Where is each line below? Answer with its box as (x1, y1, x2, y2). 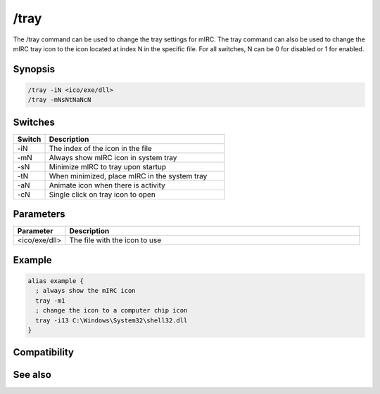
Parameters (13, 208, 65, 221)
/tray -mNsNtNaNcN (27, 96, 91, 104)
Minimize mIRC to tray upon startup (49, 162, 167, 171)
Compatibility (13, 346, 74, 358)
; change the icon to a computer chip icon (35, 306, 188, 315)
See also (13, 369, 52, 381)
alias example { (27, 277, 84, 284)
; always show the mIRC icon (35, 287, 137, 295)
